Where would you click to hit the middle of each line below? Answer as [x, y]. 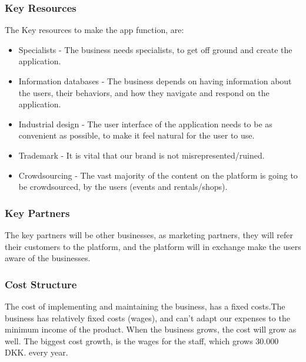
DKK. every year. [36, 352]
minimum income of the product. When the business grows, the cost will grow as [151, 329]
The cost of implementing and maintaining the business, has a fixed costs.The [145, 306]
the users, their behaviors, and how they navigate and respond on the [144, 92]
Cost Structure [41, 284]
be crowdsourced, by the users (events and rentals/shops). [123, 187]
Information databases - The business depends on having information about [155, 81]
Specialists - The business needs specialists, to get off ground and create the [155, 49]
